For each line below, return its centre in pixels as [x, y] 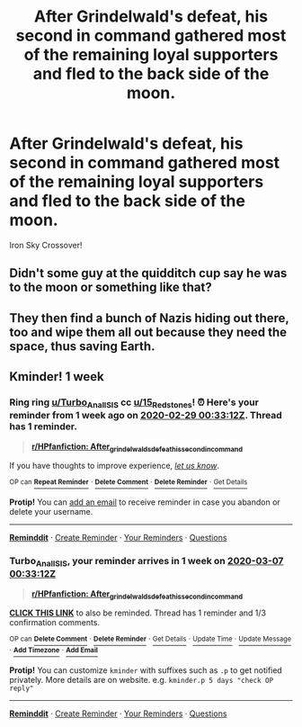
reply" [22, 688]
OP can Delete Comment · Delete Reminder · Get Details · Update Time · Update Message [151, 639]
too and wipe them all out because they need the [148, 332]
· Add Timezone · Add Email [54, 651]
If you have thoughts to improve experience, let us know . [115, 466]
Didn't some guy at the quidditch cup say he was [148, 273]
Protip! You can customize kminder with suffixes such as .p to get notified [146, 670]
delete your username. [51, 512]
